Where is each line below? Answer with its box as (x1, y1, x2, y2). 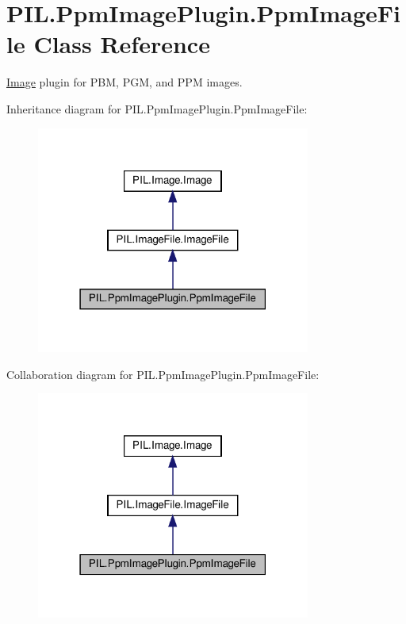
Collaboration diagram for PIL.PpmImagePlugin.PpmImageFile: (6, 366, 320, 382)
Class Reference (33, 28, 210, 60)
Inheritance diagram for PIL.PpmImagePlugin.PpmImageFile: (6, 100, 308, 117)
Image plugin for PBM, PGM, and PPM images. (6, 74, 243, 90)
